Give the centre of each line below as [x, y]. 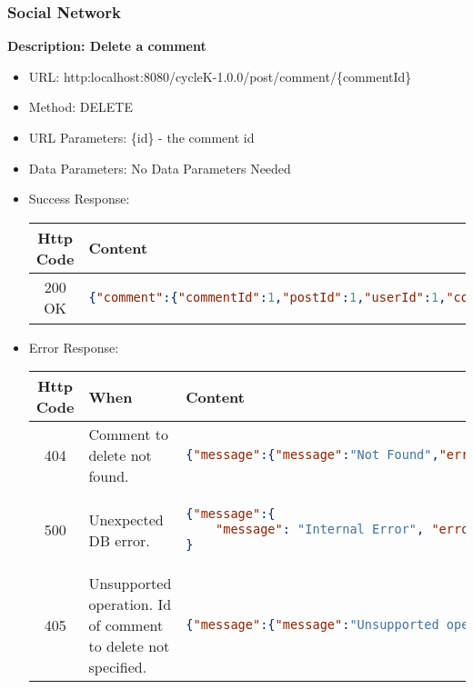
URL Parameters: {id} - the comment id [141, 137]
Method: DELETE [81, 107]
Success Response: [79, 199]
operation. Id [130, 604]
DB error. [119, 540]
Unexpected [126, 519]
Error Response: [74, 347]
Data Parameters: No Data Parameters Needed [160, 168]
